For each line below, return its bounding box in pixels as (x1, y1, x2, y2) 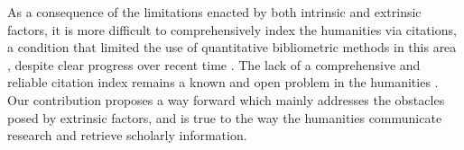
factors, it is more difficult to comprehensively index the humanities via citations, (7, 20, 457, 39)
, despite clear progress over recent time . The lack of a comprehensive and (7, 55, 421, 74)
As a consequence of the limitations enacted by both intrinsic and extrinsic (7, 3, 422, 21)
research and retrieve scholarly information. (7, 126, 247, 145)
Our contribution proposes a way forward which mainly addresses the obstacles (7, 90, 445, 109)
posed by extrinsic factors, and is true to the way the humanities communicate (7, 108, 442, 127)
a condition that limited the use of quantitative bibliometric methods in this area (7, 38, 457, 57)
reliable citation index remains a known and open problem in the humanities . (7, 73, 439, 92)
